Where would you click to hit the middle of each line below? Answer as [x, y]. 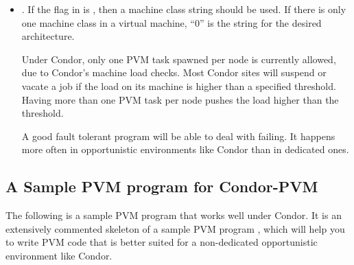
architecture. [48, 36]
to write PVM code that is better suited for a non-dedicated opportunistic [162, 242]
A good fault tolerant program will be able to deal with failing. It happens [178, 136]
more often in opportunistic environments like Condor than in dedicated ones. [185, 149]
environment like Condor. [59, 255]
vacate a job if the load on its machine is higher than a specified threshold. [179, 85]
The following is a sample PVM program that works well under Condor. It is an [174, 215]
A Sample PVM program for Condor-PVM [162, 186]
